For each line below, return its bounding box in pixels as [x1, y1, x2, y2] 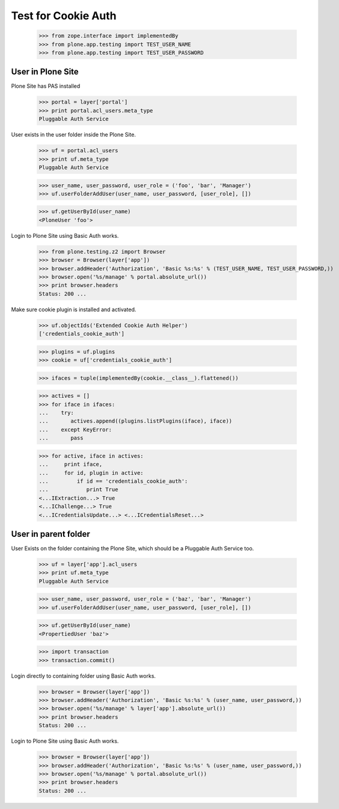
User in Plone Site [11, 67, 79, 77]
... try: [38, 409, 75, 417]
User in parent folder [11, 528, 90, 539]
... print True [38, 486, 118, 493]
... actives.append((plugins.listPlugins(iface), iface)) [38, 418, 233, 424]
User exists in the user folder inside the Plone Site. [11, 131, 136, 138]
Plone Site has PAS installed [11, 82, 81, 90]
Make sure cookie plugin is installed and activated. [11, 306, 136, 313]
